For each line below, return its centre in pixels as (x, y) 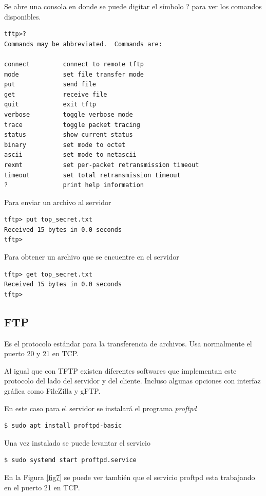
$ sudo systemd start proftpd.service (70, 460)
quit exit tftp (50, 105)
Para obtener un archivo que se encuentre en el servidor (92, 257)
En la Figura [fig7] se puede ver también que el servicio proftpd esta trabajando (130, 477)
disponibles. (23, 16)
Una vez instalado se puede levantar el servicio (77, 442)
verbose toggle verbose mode (69, 114)
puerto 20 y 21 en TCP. (41, 353)
